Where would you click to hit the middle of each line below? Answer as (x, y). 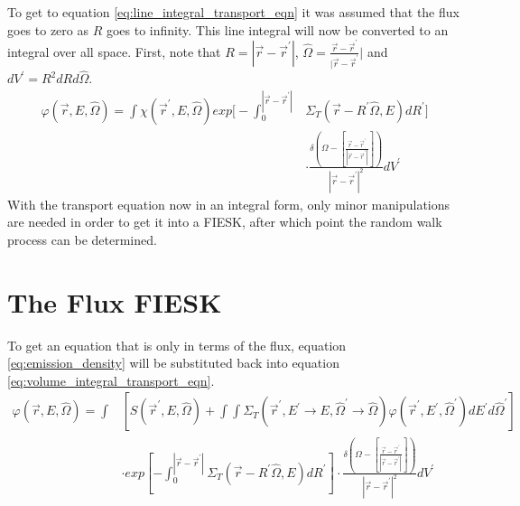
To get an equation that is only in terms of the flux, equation (177, 345)
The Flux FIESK (115, 301)
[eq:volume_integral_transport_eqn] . (111, 380)
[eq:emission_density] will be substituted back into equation (173, 363)
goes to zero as (48, 29)
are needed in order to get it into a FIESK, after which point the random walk (225, 222)
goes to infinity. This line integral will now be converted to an (277, 29)
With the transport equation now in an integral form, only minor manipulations (229, 204)
